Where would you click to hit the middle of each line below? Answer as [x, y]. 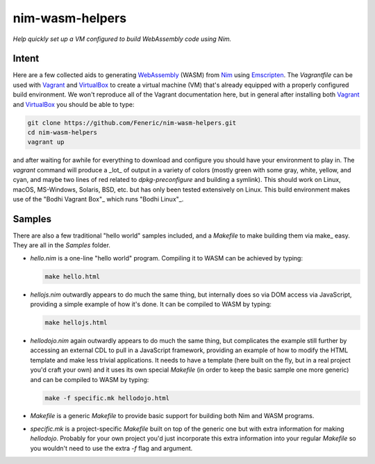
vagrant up [46, 142]
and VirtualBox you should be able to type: [74, 104]
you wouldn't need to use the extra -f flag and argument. [111, 448]
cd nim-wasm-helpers [62, 132]
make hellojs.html [76, 322]
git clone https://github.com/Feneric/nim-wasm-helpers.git [132, 123]
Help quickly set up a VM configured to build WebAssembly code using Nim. [122, 39]
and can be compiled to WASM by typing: [90, 379]
